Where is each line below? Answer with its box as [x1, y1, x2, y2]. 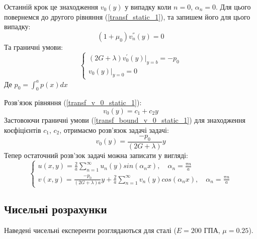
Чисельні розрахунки [4, 201, 107, 217]
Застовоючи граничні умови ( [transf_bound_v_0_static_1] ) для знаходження [4, 115, 246, 125]
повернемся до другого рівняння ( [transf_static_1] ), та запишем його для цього [4, 11, 250, 22]
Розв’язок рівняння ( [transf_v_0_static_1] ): [4, 97, 142, 108]
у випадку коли [125, 2, 172, 12]
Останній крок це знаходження [4, 2, 99, 12]
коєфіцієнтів [4, 124, 41, 135]
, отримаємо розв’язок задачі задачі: [59, 124, 169, 135]
